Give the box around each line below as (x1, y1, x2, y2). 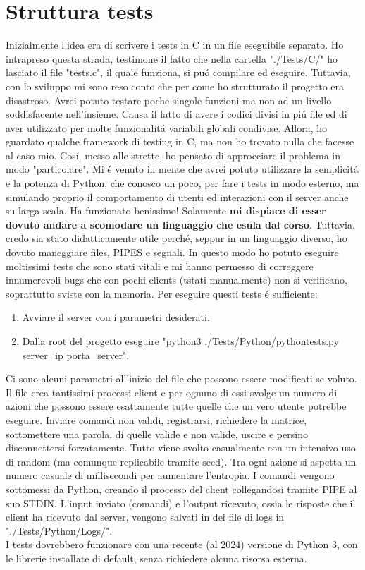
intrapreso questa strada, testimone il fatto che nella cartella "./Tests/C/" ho (6, 51, 338, 66)
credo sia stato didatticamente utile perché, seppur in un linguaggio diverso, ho (6, 231, 347, 245)
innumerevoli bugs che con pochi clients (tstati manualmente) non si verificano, (6, 272, 347, 287)
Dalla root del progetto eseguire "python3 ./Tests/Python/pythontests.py (22, 334, 339, 348)
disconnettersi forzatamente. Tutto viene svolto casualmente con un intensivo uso (6, 440, 356, 455)
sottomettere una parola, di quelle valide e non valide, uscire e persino (6, 426, 308, 441)
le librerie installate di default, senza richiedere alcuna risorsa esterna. (6, 550, 307, 565)
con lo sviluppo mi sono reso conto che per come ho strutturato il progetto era (6, 78, 345, 93)
